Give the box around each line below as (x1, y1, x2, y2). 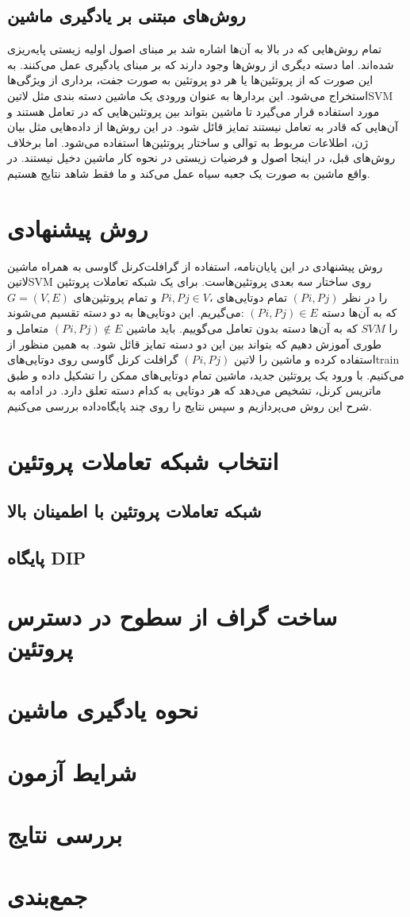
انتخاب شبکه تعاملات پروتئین (7, 444, 279, 476)
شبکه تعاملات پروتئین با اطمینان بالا (7, 499, 262, 523)
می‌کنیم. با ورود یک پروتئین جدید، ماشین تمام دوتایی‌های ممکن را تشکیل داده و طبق (7, 366, 404, 383)
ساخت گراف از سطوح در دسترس (7, 599, 338, 632)
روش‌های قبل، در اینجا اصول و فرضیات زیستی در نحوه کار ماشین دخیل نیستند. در (7, 149, 396, 166)
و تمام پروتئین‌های (73, 288, 157, 305)
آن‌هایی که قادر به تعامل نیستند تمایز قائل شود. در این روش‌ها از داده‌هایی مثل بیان (7, 118, 398, 135)
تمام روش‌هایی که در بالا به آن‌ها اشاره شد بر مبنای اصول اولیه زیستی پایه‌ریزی (7, 40, 382, 57)
